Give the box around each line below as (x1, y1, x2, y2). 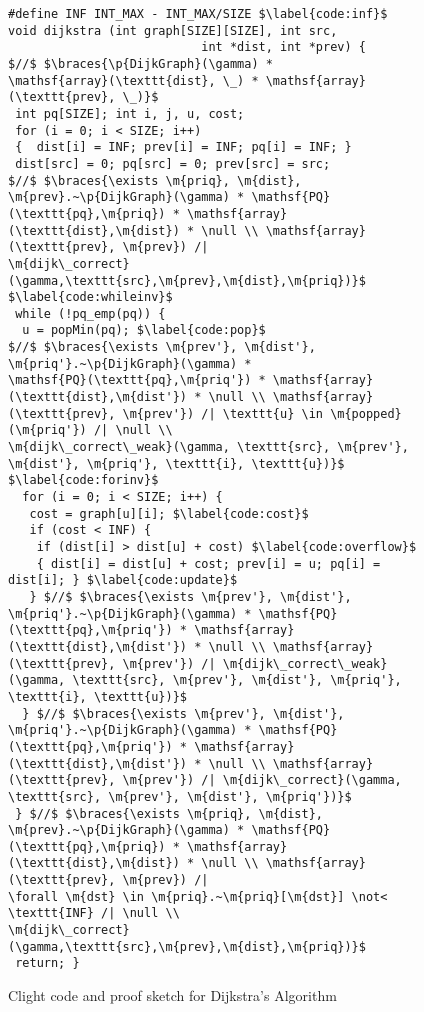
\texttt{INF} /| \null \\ (8, 906, 180, 921)
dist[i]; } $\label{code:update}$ (8, 573, 238, 588)
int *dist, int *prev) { (201, 40, 366, 55)
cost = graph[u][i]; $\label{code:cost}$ (29, 506, 309, 521)
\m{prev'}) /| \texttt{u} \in (122, 406, 323, 421)
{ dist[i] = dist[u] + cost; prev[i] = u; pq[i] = (36, 556, 381, 571)
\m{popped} (330, 406, 402, 421)
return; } (15, 956, 80, 971)
